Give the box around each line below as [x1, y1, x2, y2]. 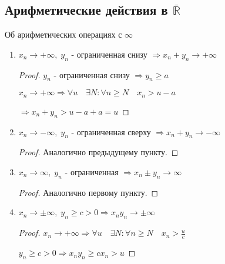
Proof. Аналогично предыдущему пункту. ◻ [18, 146, 179, 158]
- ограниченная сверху [71, 125, 151, 138]
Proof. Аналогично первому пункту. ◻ [18, 186, 159, 198]
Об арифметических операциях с [5, 28, 122, 41]
